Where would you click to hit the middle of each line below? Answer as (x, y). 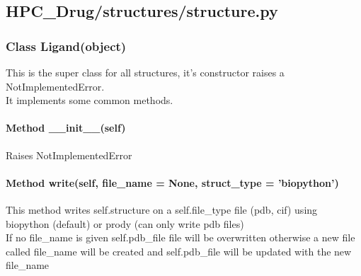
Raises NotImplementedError (69, 155)
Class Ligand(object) (66, 46)
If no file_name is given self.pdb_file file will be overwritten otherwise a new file (180, 237)
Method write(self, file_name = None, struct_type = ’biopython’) (172, 182)
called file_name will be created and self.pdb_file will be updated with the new (179, 251)
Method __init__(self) (66, 128)
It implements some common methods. (90, 100)
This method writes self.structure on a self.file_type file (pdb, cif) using (162, 209)
